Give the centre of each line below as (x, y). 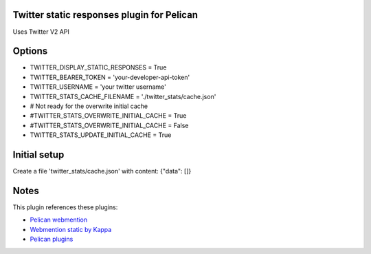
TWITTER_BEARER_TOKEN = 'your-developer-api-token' (110, 77)
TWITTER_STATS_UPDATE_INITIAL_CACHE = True (101, 135)
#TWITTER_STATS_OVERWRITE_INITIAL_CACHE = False (109, 125)
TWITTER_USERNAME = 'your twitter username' (98, 87)
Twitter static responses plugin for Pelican (105, 15)
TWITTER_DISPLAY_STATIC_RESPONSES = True (98, 67)
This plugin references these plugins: (65, 207)
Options (30, 51)
